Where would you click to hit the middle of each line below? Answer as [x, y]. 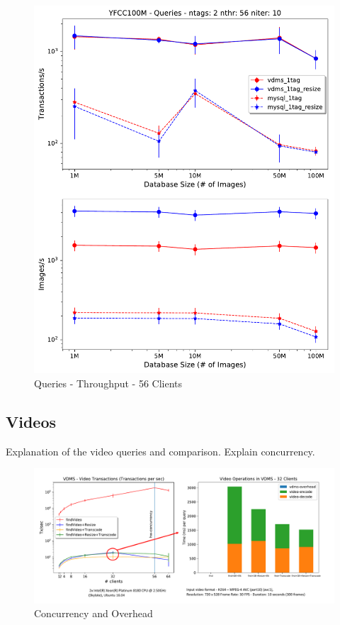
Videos [31, 421]
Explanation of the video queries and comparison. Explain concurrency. [160, 451]
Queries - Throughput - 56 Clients [108, 383]
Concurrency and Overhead [93, 613]
